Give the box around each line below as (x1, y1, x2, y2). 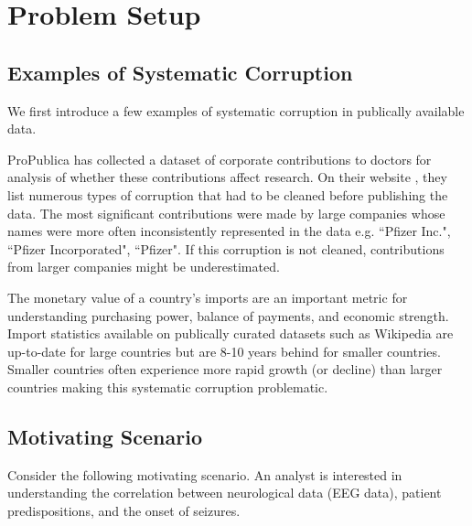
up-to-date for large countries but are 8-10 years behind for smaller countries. (7, 341, 441, 360)
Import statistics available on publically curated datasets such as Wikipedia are (7, 324, 454, 343)
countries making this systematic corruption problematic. (7, 377, 328, 396)
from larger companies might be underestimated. (7, 257, 280, 276)
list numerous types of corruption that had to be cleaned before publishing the (7, 185, 448, 204)
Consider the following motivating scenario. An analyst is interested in (7, 465, 402, 484)
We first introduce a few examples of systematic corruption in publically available (7, 101, 465, 120)
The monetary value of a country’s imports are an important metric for (7, 287, 408, 306)
